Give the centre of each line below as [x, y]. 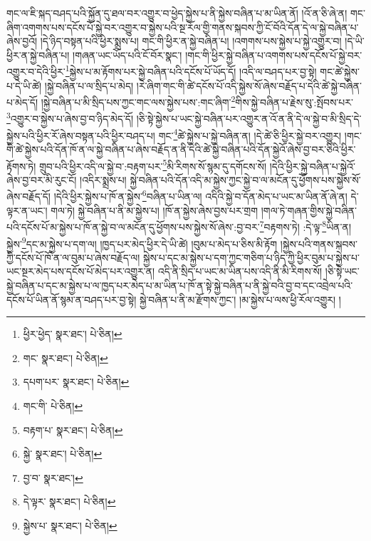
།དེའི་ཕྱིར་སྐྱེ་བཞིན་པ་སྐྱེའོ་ [312, 166]
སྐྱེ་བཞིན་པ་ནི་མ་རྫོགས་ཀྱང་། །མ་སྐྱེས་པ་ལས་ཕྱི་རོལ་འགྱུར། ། [240, 299]
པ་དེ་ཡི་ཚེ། [24, 85]
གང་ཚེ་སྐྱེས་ [340, 72]
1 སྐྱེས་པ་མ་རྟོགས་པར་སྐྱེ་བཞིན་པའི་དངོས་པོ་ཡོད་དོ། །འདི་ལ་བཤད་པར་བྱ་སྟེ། [191, 71]
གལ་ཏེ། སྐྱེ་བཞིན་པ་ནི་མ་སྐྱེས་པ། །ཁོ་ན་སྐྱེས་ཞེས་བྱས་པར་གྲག [155, 210]
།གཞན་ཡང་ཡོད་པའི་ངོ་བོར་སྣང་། [127, 55]
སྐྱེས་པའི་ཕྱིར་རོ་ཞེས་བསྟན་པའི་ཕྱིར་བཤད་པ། [81, 135]
